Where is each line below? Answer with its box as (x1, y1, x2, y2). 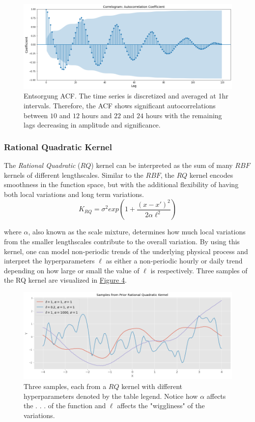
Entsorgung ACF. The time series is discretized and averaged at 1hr (24, 91, 228, 101)
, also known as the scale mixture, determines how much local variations (28, 227, 246, 237)
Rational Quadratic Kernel (4, 140, 112, 153)
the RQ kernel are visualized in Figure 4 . (4, 275, 127, 285)
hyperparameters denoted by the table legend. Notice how (24, 390, 198, 401)
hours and (82, 110, 112, 120)
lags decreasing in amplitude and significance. (24, 120, 161, 130)
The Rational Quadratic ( (4, 160, 81, 170)
